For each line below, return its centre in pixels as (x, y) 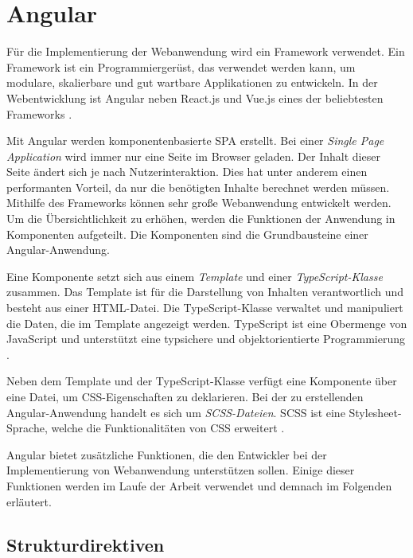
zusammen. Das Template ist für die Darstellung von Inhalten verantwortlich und (205, 292)
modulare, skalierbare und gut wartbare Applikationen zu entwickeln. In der (192, 82)
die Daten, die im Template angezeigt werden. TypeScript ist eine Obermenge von (207, 323)
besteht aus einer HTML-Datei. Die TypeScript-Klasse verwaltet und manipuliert (205, 308)
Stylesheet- (375, 412)
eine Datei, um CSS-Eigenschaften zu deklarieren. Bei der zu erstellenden (185, 396)
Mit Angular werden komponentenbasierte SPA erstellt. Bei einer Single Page (195, 140)
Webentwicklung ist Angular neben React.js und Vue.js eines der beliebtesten (195, 98)
